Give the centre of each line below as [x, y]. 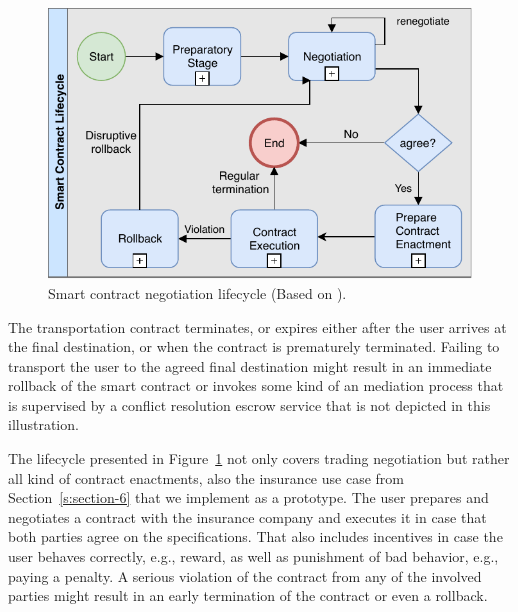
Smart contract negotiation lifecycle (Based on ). [197, 292]
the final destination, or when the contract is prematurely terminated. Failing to [254, 346]
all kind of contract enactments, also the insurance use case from [206, 477]
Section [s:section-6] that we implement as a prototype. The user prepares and [248, 497]
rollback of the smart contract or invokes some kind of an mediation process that [256, 385]
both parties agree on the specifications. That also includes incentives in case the [255, 536]
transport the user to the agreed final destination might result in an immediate [250, 365]
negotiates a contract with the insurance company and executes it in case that [247, 516]
